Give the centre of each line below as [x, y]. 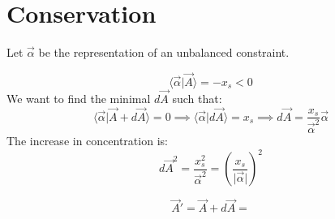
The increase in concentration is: [87, 141]
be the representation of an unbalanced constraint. [164, 52]
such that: [197, 99]
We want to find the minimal [79, 99]
